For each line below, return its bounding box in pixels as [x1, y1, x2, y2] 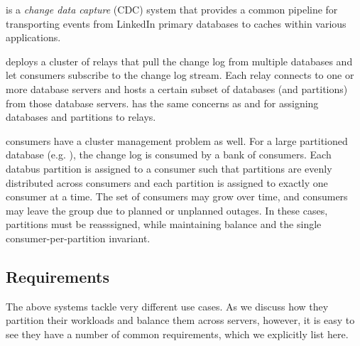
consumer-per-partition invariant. [6, 230, 151, 245]
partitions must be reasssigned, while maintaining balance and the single [6, 217, 322, 232]
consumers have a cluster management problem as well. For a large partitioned [6, 133, 348, 148]
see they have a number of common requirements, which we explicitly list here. [6, 326, 349, 341]
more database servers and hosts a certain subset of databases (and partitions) [6, 81, 348, 96]
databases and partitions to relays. [6, 109, 156, 124]
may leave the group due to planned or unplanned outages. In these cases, [6, 202, 328, 217]
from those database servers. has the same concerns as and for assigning [6, 95, 319, 110]
